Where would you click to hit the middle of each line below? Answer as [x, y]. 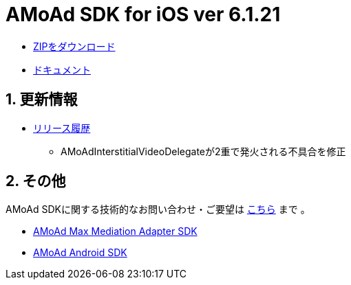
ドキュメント [62, 69]
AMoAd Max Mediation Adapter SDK [115, 231]
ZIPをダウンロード [74, 46]
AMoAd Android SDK [80, 253]
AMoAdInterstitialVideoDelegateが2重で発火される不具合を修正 [203, 151]
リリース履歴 [62, 128]
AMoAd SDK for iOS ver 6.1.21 [143, 14]
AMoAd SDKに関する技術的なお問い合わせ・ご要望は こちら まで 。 [158, 209]
